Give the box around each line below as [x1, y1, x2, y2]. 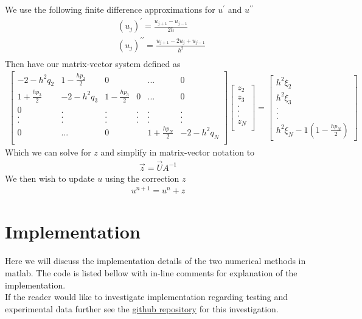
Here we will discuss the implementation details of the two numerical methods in [5, 254, 306, 267]
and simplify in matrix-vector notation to [100, 145, 255, 158]
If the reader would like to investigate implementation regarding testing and [5, 290, 288, 303]
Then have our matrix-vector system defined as [5, 57, 181, 70]
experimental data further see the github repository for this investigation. [5, 302, 279, 315]
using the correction [105, 171, 179, 184]
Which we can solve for [5, 145, 91, 158]
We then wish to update [5, 171, 95, 184]
